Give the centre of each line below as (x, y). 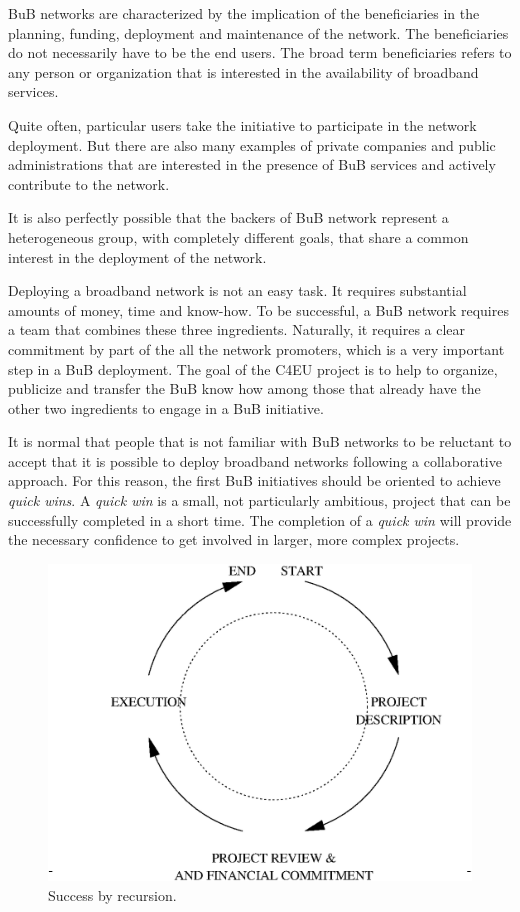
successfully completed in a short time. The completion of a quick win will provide (260, 519)
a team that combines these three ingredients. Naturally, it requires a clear (237, 329)
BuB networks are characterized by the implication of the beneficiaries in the (244, 13)
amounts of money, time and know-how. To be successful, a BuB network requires (258, 309)
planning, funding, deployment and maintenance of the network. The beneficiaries (258, 32)
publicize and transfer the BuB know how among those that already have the (244, 388)
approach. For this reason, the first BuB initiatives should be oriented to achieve (254, 480)
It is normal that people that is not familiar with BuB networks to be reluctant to (260, 441)
